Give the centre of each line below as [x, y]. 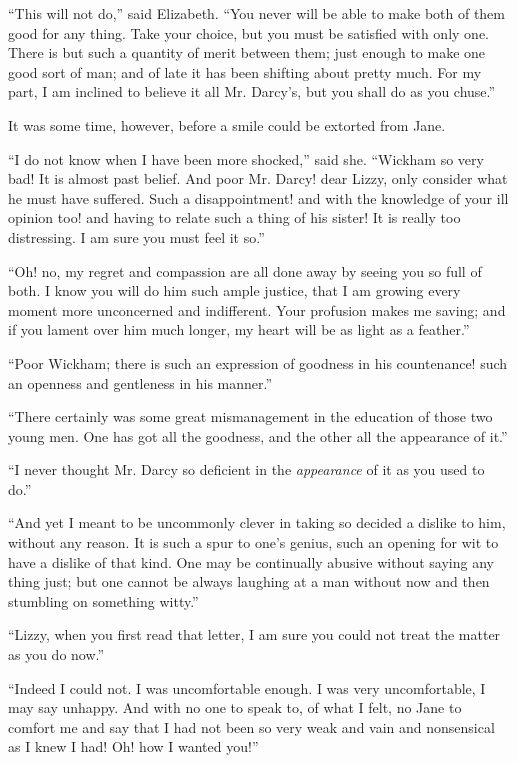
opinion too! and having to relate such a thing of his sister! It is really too [234, 217]
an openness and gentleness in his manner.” [140, 382]
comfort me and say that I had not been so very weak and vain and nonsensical [251, 726]
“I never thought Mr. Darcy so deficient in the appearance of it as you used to [246, 469]
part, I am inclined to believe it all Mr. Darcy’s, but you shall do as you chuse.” [252, 91]
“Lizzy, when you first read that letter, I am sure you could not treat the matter [254, 634]
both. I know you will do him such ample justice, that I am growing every [234, 290]
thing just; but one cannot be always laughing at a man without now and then [249, 581]
